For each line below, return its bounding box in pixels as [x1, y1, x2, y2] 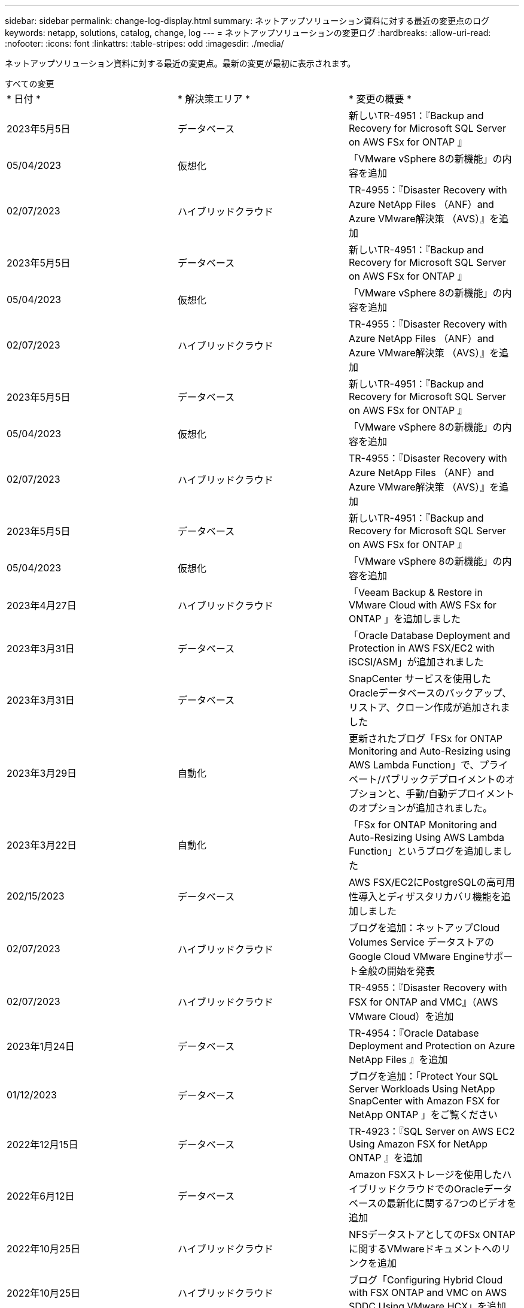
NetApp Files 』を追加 [348, 1053, 448, 1065]
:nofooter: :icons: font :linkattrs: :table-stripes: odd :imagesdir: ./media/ [5, 38, 284, 49]
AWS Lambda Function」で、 [348, 759, 480, 771]
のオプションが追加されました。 [348, 802, 492, 814]
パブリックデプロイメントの [380, 773, 505, 785]
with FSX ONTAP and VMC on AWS [348, 1286, 507, 1298]
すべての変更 [5, 78, 54, 89]
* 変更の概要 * [348, 93, 412, 105]
